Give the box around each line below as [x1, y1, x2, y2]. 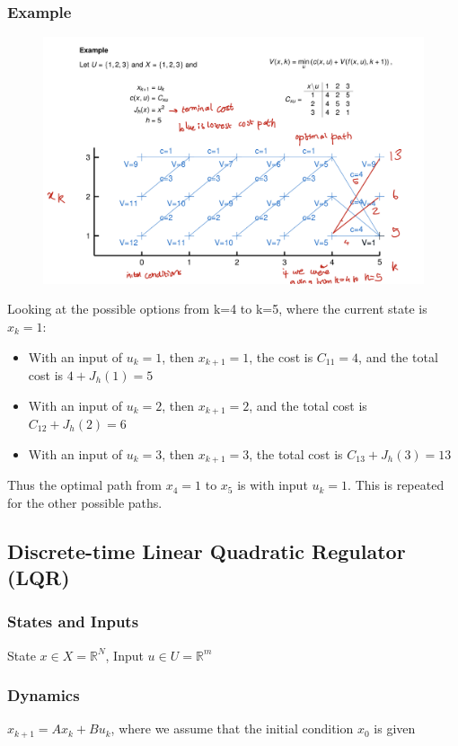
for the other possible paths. [7, 493, 163, 511]
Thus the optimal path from [7, 475, 163, 494]
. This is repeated [348, 475, 445, 494]
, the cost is [249, 347, 313, 366]
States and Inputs [7, 610, 139, 633]
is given [374, 719, 416, 738]
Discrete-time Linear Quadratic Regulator [7, 537, 406, 564]
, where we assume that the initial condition [110, 719, 354, 738]
